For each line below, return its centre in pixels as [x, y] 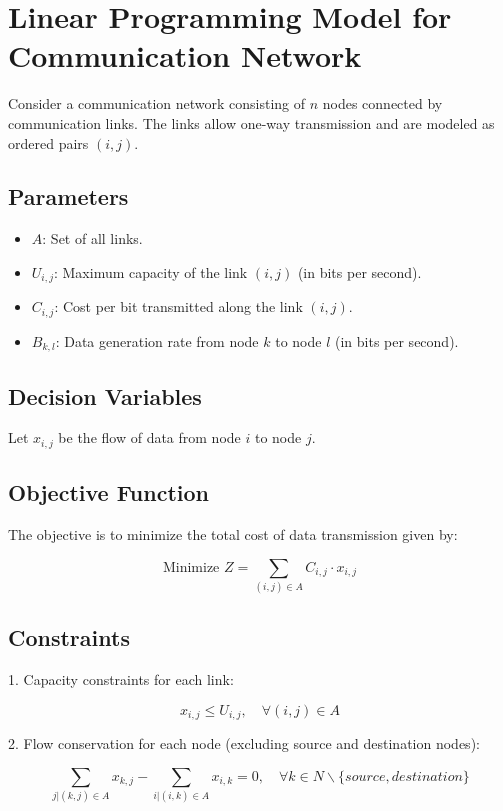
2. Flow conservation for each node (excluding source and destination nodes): [244, 743]
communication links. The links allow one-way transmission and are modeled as [251, 122]
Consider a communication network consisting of [157, 103]
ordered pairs [48, 142]
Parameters [68, 196]
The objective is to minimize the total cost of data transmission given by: [233, 534]
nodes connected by [382, 103]
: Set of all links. [92, 238]
